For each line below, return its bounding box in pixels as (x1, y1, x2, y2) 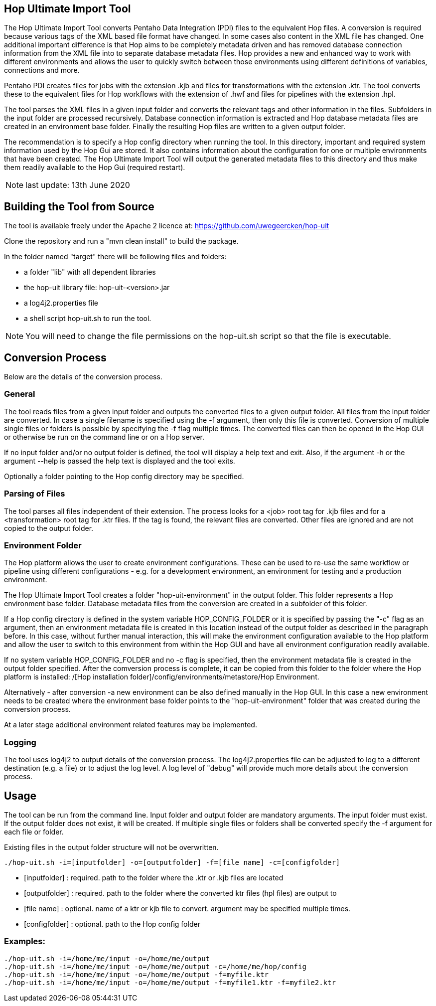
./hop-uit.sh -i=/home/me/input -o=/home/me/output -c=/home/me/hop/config (4, 962, 306, 971)
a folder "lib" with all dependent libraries (24, 268, 156, 277)
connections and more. (4, 66, 80, 75)
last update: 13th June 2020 (25, 180, 130, 190)
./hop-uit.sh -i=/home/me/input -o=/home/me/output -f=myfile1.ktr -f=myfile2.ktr (4, 978, 336, 987)
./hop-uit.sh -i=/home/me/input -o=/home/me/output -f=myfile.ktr (4, 970, 269, 979)
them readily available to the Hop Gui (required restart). (4, 163, 185, 172)
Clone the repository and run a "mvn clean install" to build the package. (4, 237, 239, 246)
